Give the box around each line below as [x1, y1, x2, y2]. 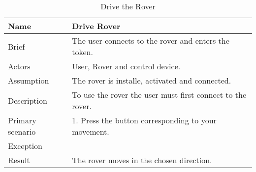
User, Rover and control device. [72, 60, 181, 72]
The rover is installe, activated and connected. [72, 75, 231, 86]
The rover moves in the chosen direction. [72, 154, 212, 166]
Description [8, 94, 47, 106]
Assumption [8, 75, 49, 86]
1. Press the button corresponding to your [72, 115, 217, 126]
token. [72, 46, 93, 57]
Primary [8, 115, 36, 126]
